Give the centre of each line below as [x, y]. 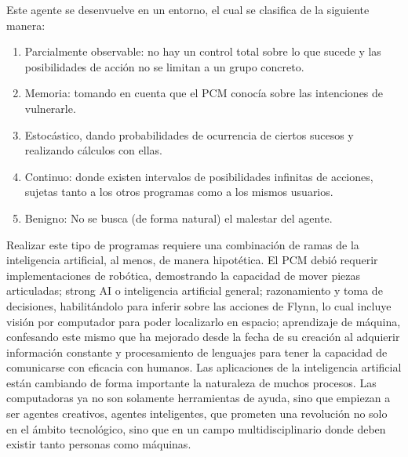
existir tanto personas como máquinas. [99, 444]
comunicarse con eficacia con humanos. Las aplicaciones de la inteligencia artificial [204, 367]
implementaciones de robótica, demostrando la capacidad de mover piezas [184, 275]
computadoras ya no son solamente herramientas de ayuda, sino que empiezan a [199, 398]
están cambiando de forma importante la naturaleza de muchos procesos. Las [191, 382]
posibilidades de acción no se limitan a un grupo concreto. [164, 66]
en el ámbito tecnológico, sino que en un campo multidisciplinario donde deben [196, 428]
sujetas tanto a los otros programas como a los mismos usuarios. [179, 192]
